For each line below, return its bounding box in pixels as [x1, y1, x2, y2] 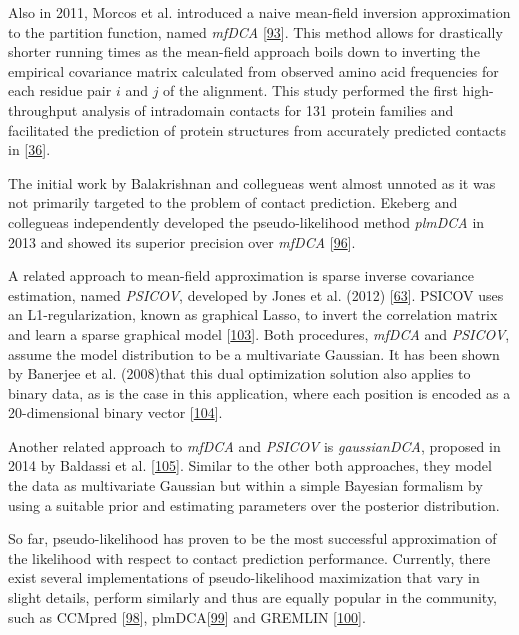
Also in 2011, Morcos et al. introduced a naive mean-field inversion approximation [8, 2, 511, 22]
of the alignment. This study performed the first [163, 80, 458, 101]
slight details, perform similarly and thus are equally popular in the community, [8, 587, 498, 608]
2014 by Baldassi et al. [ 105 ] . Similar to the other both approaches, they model [8, 455, 492, 476]
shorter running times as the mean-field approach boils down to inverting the [8, 41, 480, 62]
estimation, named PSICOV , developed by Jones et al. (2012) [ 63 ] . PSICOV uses [8, 284, 504, 305]
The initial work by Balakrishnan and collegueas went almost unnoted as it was [8, 172, 496, 193]
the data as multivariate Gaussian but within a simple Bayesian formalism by [8, 475, 483, 496]
